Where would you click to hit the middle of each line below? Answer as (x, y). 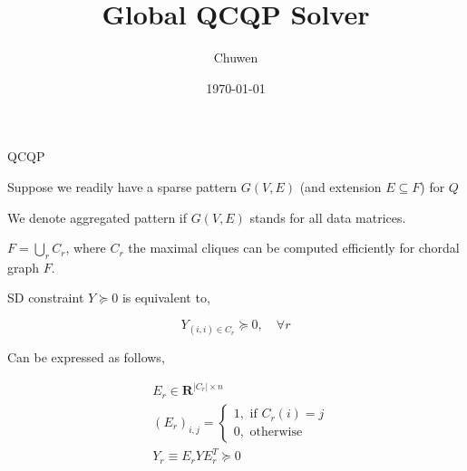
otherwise (276, 433)
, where (86, 248)
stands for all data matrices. (328, 217)
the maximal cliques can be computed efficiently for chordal (294, 248)
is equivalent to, (166, 298)
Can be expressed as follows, (86, 357)
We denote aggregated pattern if (97, 217)
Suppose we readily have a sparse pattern (122, 186)
